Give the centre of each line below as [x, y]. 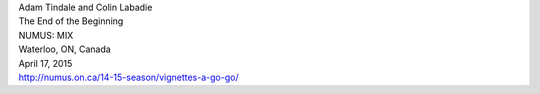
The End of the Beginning [71, 21]
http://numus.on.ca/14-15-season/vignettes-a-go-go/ [128, 77]
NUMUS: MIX [46, 35]
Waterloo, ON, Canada [65, 49]
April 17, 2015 [45, 63]
